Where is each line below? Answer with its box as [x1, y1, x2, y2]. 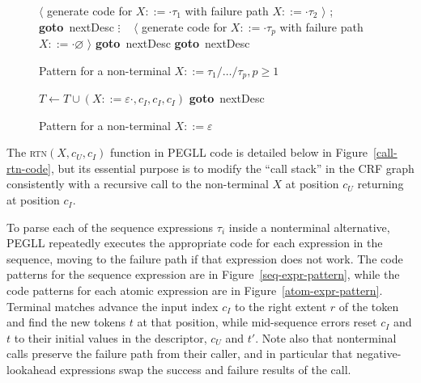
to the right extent [234, 297, 327, 314]
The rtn [6, 144, 48, 161]
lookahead [6, 361, 57, 377]
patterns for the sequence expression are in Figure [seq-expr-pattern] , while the [6, 266, 400, 283]
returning [357, 175, 404, 192]
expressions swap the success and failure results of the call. [60, 361, 351, 377]
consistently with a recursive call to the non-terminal [6, 175, 269, 192]
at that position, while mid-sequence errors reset [137, 314, 377, 330]
